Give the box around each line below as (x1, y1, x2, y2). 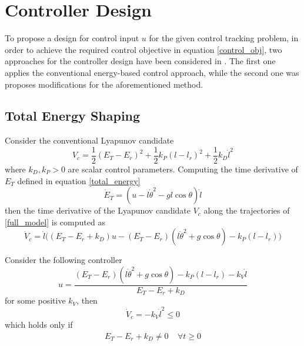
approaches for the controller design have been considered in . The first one (5, 55, 276, 67)
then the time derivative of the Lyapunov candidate (5, 204, 191, 217)
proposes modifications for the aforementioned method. (5, 78, 203, 90)
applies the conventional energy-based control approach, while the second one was (5, 66, 299, 78)
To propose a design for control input (5, 32, 139, 44)
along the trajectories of (203, 204, 290, 217)
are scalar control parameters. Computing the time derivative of (68, 162, 298, 175)
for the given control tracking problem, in (149, 32, 299, 44)
